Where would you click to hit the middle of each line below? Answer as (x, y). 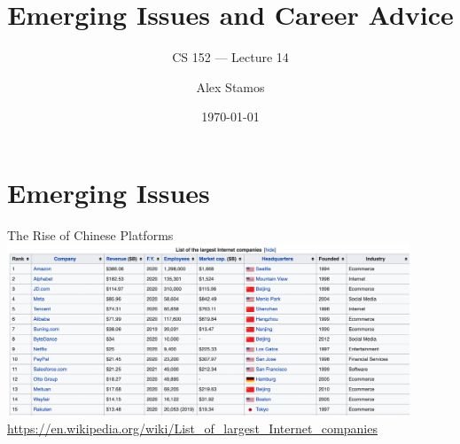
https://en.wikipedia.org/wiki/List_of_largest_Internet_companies (192, 428)
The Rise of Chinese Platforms (90, 234)
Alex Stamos (230, 86)
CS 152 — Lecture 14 (230, 57)
